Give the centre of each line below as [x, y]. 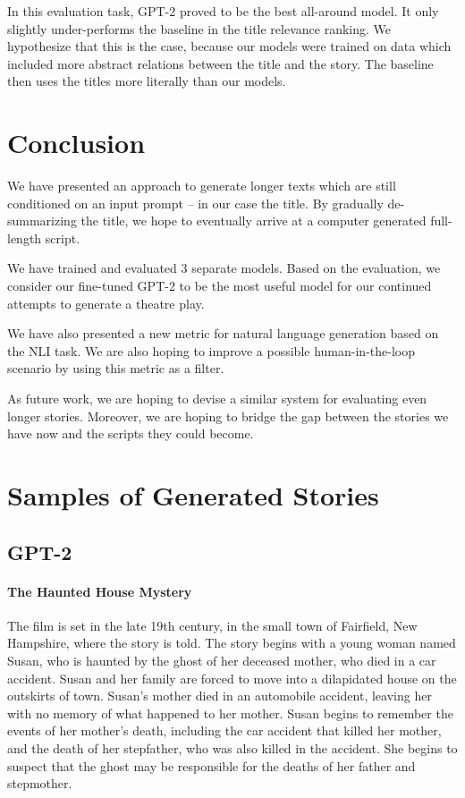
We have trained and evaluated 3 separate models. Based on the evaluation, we [224, 268]
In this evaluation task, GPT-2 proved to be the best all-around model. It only [223, 11]
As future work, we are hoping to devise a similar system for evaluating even [217, 399]
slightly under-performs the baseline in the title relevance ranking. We [199, 28]
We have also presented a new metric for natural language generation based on [223, 333]
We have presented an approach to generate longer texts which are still [202, 186]
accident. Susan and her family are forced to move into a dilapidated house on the [232, 678]
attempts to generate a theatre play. [106, 303]
